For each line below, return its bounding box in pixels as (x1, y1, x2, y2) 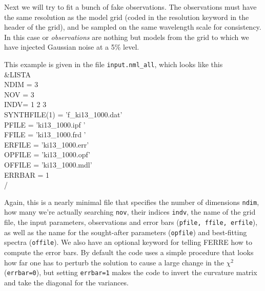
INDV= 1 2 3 (4, 99, 47, 110)
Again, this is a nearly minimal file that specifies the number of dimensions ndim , (4, 196, 259, 207)
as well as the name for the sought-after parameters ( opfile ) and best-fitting (4, 226, 247, 237)
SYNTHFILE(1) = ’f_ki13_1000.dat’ (4, 109, 123, 119)
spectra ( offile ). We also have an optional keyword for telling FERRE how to (4, 237, 253, 247)
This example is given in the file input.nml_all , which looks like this (4, 58, 223, 69)
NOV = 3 (4, 89, 34, 99)
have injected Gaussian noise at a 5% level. (4, 41, 139, 52)
